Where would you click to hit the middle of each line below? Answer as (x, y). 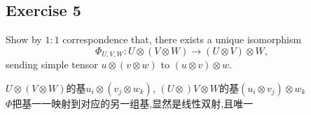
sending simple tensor (52, 64)
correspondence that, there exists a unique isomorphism (182, 39)
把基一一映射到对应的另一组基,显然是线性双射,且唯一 (133, 103)
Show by (24, 39)
